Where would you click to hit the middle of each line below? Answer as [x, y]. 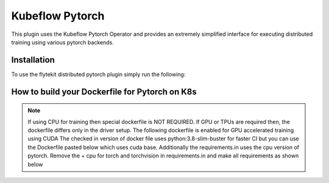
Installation [33, 60]
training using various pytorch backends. [62, 42]
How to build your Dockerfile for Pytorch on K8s [104, 91]
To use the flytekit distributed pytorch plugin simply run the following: [98, 74]
